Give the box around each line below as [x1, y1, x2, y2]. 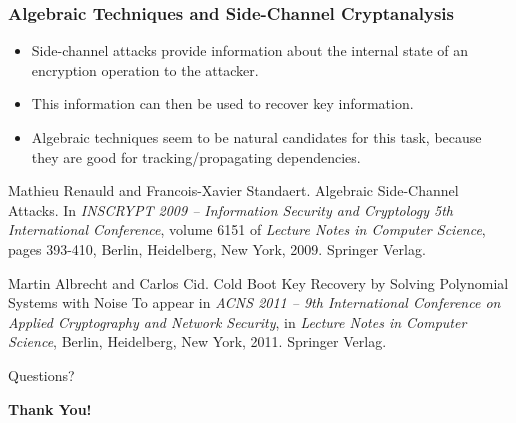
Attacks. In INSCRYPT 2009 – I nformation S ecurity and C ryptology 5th [8, 199, 453, 220]
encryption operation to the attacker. [31, 59, 259, 80]
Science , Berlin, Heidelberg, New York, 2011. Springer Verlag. [8, 331, 387, 352]
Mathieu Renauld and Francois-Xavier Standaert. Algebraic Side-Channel [8, 180, 459, 201]
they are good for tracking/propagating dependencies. [31, 146, 361, 167]
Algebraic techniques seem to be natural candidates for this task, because [31, 127, 482, 147]
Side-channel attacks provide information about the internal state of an [31, 40, 469, 61]
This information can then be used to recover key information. [31, 93, 414, 114]
